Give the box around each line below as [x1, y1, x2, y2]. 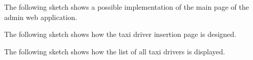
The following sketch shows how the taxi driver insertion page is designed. [4, 29, 237, 39]
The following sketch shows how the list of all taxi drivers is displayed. [4, 46, 225, 56]
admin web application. [4, 11, 77, 22]
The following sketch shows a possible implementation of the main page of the [4, 2, 249, 12]
